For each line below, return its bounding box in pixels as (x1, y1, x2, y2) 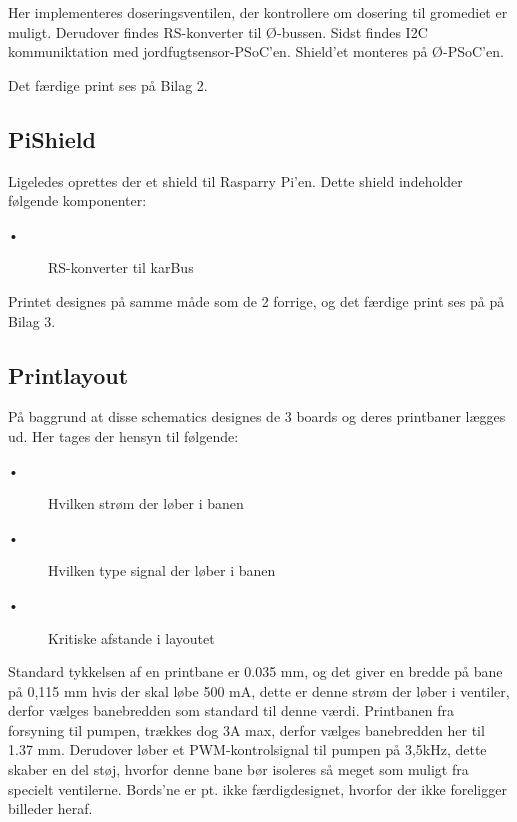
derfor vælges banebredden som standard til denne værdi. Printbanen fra (8, 700, 455, 721)
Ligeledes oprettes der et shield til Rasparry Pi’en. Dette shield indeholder (8, 170, 463, 191)
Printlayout (8, 359, 129, 390)
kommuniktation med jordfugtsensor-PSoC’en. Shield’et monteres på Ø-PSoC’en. (8, 41, 504, 62)
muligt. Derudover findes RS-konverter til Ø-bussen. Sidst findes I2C (8, 21, 428, 42)
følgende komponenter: (8, 190, 147, 211)
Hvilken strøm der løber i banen (48, 493, 244, 514)
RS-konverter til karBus (48, 257, 194, 278)
